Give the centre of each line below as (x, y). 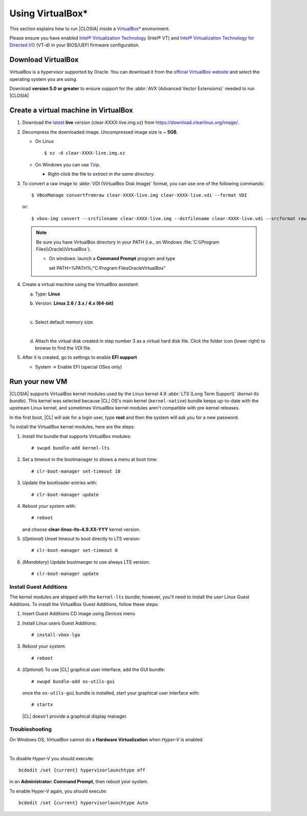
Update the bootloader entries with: (60, 483)
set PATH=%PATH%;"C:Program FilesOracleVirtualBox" (107, 268)
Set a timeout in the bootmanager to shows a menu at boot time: (90, 459)
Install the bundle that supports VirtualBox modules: (77, 436)
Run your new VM (38, 381)
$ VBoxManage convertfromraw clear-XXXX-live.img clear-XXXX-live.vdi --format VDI (139, 195)
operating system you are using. (43, 79)
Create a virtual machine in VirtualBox (71, 110)
